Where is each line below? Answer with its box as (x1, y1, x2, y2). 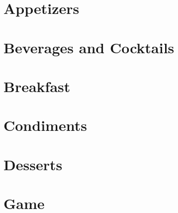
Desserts (3, 154, 63, 174)
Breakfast (3, 76, 71, 96)
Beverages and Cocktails (3, 37, 175, 57)
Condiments (3, 115, 87, 135)
